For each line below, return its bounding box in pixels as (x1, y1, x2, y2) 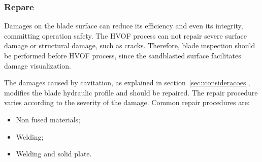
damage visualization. (4, 60, 71, 71)
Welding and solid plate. (16, 148, 92, 159)
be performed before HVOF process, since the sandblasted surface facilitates (4, 50, 241, 60)
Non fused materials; (16, 114, 80, 124)
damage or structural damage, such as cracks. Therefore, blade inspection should (4, 40, 255, 51)
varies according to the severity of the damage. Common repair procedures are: (4, 97, 250, 108)
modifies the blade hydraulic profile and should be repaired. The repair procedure (4, 87, 258, 98)
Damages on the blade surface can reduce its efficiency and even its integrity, (4, 20, 243, 31)
